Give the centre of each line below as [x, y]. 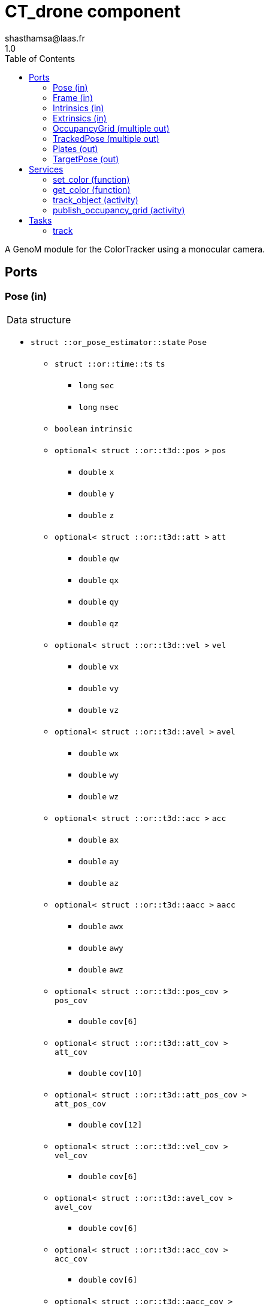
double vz [99, 710]
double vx [99, 667]
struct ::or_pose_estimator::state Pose [119, 342]
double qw [99, 558]
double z [96, 515]
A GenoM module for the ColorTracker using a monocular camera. [135, 249]
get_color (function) [92, 189]
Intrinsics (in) [78, 108]
